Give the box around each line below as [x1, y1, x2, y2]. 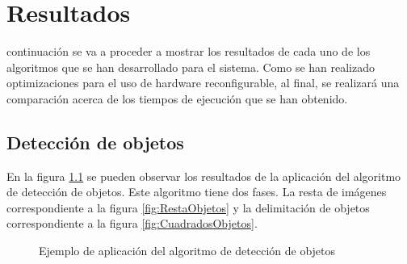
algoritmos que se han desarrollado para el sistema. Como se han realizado [6, 58, 376, 75]
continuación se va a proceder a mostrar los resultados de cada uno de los [6, 43, 371, 60]
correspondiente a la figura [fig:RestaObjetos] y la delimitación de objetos [6, 199, 370, 216]
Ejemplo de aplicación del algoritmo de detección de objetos [39, 242, 336, 259]
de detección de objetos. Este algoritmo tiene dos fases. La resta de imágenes [6, 183, 387, 200]
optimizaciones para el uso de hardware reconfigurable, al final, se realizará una [6, 74, 400, 91]
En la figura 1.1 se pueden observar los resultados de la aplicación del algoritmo [6, 167, 401, 184]
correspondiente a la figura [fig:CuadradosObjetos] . [6, 215, 258, 232]
